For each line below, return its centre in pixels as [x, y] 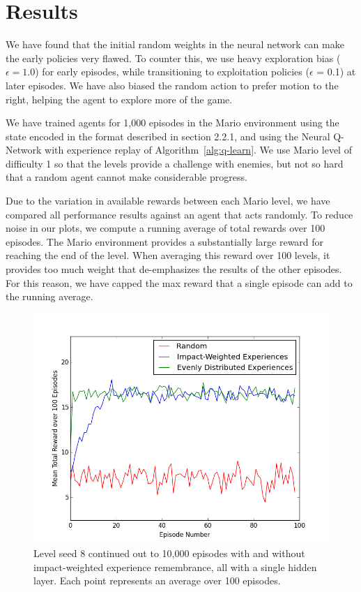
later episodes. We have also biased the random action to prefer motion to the [172, 85]
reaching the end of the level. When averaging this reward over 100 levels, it [168, 255]
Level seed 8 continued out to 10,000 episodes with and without [169, 553]
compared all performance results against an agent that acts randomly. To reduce [179, 214]
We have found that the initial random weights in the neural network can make [175, 44]
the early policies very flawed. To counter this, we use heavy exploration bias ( [173, 58]
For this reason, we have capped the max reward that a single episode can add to [179, 282]
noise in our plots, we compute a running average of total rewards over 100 [166, 228]
